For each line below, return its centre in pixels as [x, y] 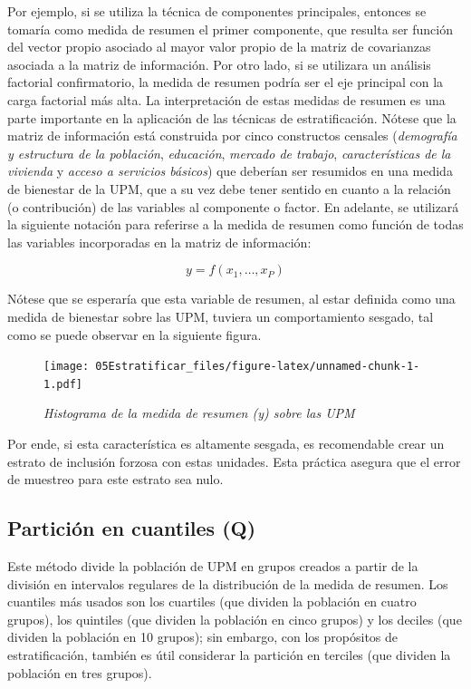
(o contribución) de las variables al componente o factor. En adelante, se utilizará [233, 206]
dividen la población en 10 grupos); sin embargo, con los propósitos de [203, 637]
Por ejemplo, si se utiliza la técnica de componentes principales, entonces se [217, 11]
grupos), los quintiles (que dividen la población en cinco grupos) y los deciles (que [235, 619]
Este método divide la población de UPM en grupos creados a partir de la [213, 565]
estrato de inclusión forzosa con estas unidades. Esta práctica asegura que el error [234, 461]
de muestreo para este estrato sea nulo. [115, 479]
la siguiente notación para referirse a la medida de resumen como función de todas [235, 224]
